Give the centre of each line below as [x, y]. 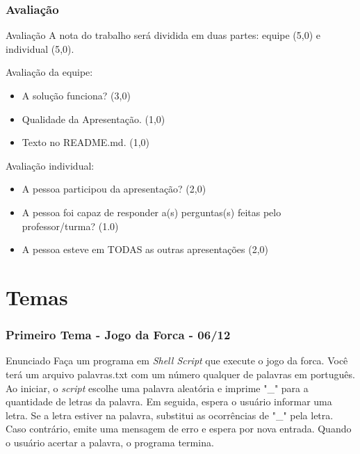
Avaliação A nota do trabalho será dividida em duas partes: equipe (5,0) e [163, 35]
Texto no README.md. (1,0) [85, 142]
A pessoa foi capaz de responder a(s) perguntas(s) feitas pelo [152, 212]
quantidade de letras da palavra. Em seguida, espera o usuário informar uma [169, 402]
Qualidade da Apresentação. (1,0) [93, 119]
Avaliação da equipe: [49, 72]
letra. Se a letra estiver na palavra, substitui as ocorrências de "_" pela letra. [170, 415]
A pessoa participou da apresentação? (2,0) [114, 189]
